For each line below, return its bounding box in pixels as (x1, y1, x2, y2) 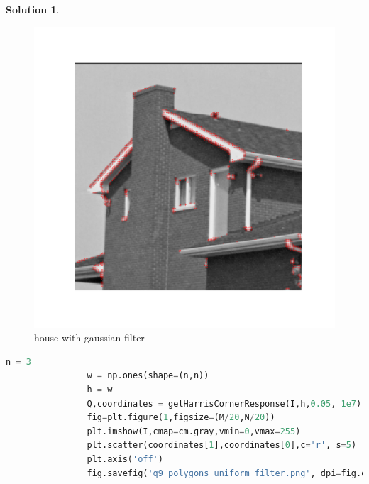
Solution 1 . (6, 2, 60, 16)
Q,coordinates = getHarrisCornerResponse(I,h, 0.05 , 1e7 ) (87, 398, 362, 409)
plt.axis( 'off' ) (87, 453, 163, 464)
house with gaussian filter (34, 330, 145, 345)
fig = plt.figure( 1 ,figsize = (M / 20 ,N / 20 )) (87, 412, 275, 423)
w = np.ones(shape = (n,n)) (87, 370, 209, 381)
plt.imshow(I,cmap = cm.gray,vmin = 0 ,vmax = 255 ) (87, 426, 301, 436)
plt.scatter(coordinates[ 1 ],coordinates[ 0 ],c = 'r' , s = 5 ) (87, 440, 357, 451)
